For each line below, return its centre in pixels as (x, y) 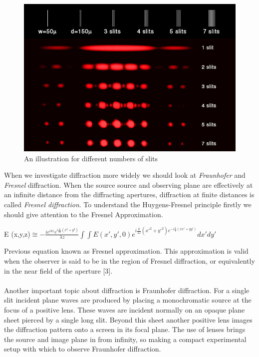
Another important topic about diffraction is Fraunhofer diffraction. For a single (127, 290)
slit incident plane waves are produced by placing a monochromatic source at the (128, 300)
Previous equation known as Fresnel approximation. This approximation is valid (126, 251)
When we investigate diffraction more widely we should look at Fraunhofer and (125, 175)
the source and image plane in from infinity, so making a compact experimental (125, 339)
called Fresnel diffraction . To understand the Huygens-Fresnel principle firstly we (128, 204)
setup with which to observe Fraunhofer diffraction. (83, 349)
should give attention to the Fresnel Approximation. (84, 214)
